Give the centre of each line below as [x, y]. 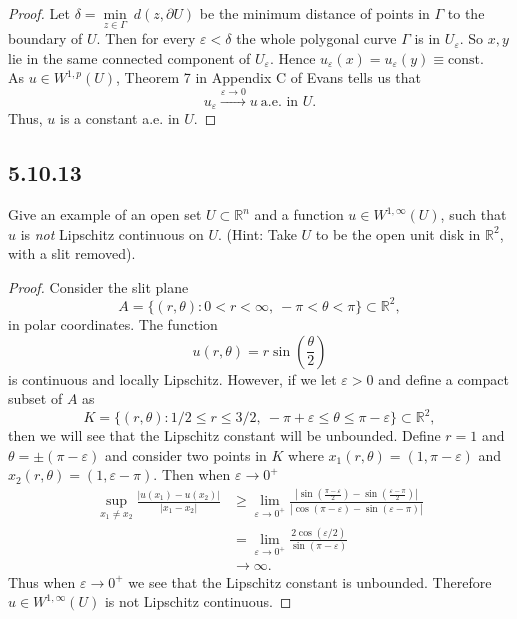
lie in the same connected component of [129, 57]
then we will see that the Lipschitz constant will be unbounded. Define [224, 435]
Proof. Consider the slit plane [98, 286]
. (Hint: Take [257, 233]
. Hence [292, 57]
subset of [35, 398]
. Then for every [146, 38]
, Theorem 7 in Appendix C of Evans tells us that [269, 77]
